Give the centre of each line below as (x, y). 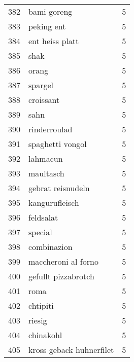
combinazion (51, 247)
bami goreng (51, 11)
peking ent (47, 26)
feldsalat (43, 217)
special (40, 232)
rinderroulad (51, 129)
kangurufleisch (54, 203)
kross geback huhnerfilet (71, 350)
